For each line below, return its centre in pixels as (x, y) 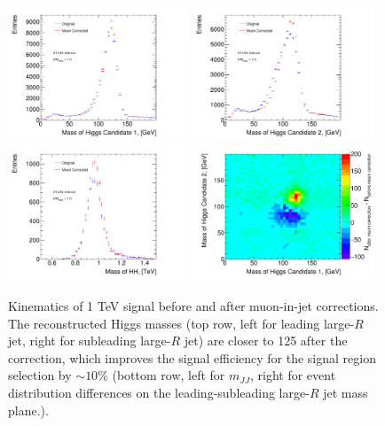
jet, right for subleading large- (90, 341)
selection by (40, 375)
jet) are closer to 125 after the (266, 341)
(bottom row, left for (169, 375)
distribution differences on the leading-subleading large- (159, 393)
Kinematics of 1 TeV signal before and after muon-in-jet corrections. (193, 306)
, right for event (293, 375)
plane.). (28, 410)
